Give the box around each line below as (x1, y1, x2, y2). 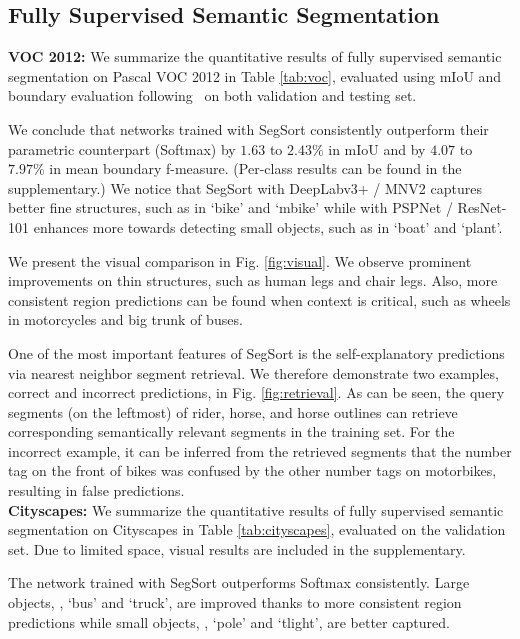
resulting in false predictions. (8, 480, 185, 501)
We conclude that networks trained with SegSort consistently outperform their (8, 118, 489, 139)
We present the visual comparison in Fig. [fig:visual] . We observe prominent (8, 250, 472, 271)
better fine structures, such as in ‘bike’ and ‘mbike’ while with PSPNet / (8, 197, 453, 218)
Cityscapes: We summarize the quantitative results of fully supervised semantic (8, 499, 504, 520)
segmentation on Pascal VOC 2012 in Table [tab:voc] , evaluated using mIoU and (8, 65, 502, 86)
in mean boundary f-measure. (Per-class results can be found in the (49, 158, 462, 179)
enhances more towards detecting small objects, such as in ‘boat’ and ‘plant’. (33, 216, 503, 237)
